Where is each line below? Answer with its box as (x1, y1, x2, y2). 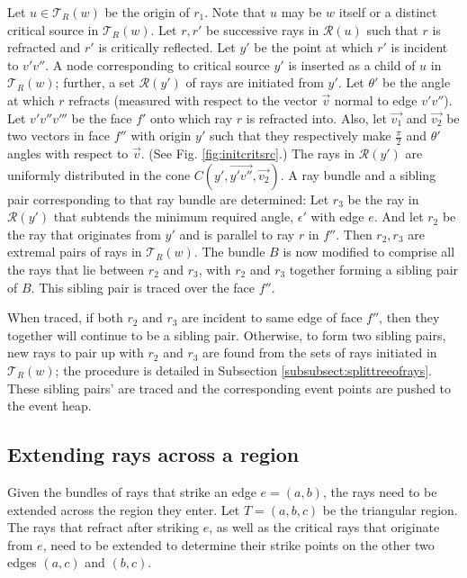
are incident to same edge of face (182, 308, 363, 327)
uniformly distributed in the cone (7, 165, 191, 184)
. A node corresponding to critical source (45, 55, 270, 74)
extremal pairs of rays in (7, 242, 142, 261)
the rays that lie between (7, 259, 145, 278)
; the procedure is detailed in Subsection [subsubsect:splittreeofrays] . (55, 360, 432, 379)
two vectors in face (7, 126, 111, 145)
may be (281, 3, 322, 21)
